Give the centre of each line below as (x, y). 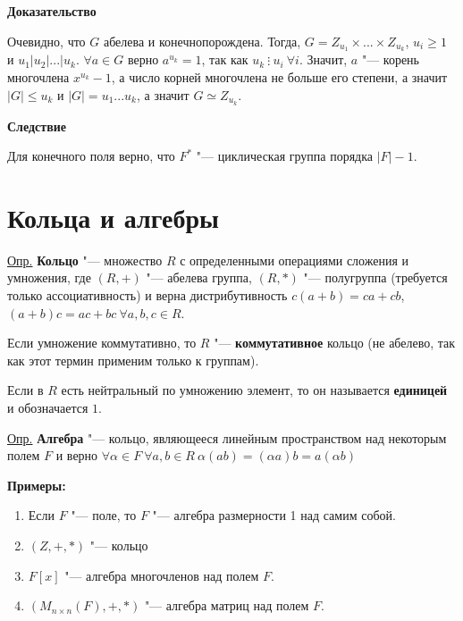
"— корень (390, 59)
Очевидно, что (46, 41)
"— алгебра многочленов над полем (162, 575)
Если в (25, 390)
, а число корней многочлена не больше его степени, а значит (279, 77)
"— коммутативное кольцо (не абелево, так (335, 343)
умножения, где (49, 277)
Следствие (37, 126)
